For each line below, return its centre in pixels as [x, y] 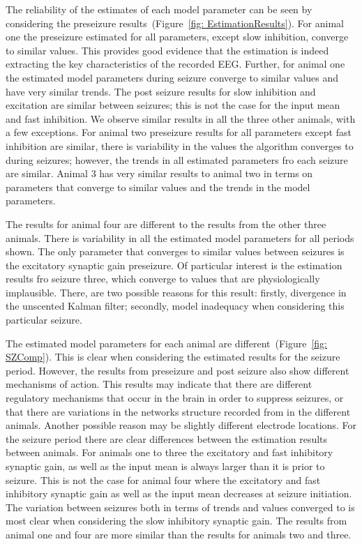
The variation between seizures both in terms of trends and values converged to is [180, 507]
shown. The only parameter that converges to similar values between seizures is [175, 251]
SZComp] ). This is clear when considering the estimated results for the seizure [173, 357]
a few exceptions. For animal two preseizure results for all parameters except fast [179, 132]
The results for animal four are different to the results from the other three [166, 224]
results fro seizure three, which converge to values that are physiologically [163, 279]
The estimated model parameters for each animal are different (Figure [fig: [167, 343]
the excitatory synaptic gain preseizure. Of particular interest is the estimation [174, 265]
